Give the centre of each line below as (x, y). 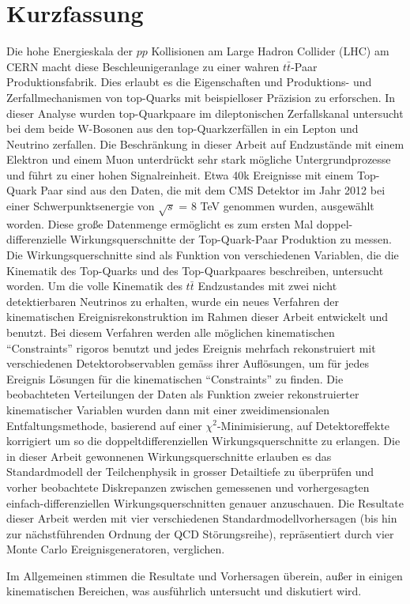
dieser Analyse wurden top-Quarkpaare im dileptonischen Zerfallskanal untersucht (205, 113)
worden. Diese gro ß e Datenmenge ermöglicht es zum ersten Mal (160, 223)
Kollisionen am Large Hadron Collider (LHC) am (270, 51)
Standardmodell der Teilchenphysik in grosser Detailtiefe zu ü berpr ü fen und (190, 472)
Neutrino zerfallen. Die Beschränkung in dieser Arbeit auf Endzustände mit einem (205, 143)
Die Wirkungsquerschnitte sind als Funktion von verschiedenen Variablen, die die (203, 255)
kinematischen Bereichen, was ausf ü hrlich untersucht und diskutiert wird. (184, 591)
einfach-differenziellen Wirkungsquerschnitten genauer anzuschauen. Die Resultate (205, 502)
